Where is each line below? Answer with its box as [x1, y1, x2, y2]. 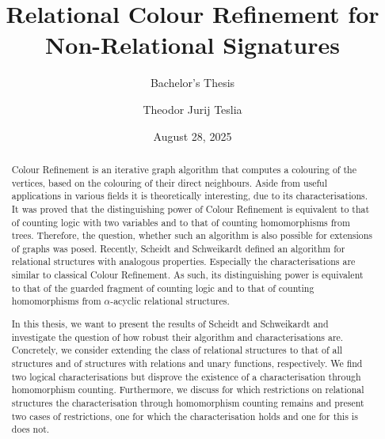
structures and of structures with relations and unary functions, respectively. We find [11, 356, 363, 369]
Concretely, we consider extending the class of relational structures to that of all [11, 343, 343, 357]
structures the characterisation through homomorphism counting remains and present [11, 395, 364, 409]
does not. [11, 422, 50, 436]
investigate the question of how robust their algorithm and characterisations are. [11, 330, 344, 343]
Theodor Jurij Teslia [143, 100, 242, 117]
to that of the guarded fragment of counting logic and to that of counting [11, 281, 314, 294]
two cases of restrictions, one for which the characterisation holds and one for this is [11, 409, 358, 422]
